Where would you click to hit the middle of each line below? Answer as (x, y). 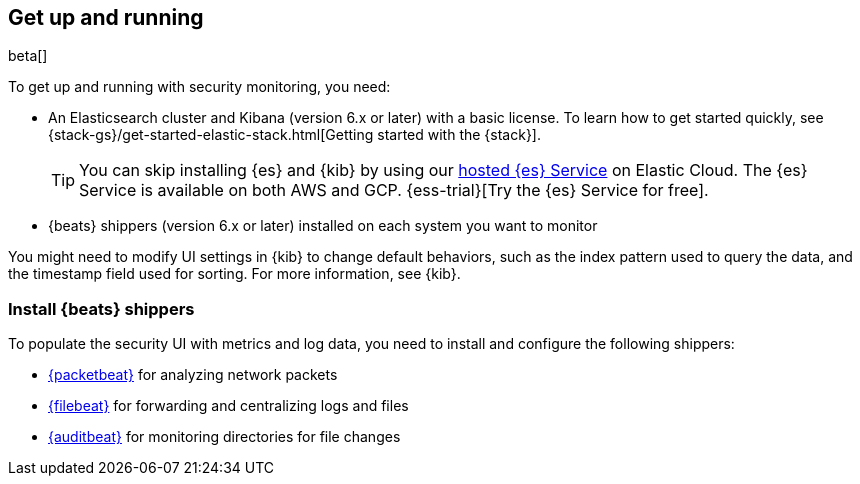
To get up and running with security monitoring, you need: (199, 87)
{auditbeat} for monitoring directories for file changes (224, 437)
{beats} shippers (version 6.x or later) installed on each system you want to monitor (323, 226)
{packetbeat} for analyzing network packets (193, 375)
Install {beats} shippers (101, 308)
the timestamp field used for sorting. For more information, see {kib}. (234, 274)
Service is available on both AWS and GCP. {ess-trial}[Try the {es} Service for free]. (394, 190)
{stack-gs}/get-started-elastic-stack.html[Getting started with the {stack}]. (295, 135)
